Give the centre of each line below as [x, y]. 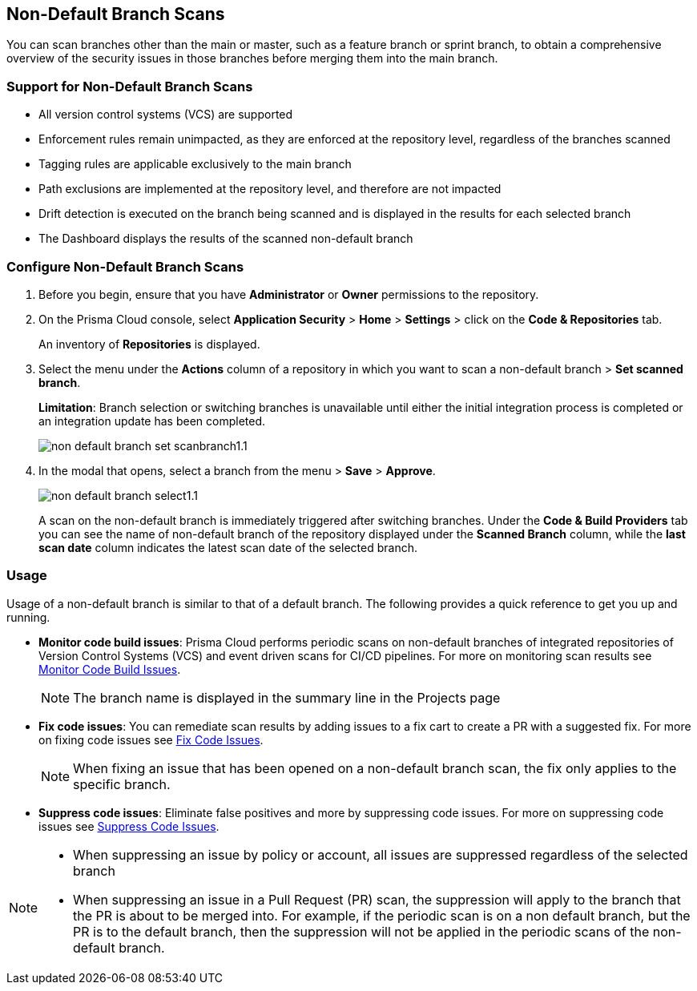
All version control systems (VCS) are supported [166, 115]
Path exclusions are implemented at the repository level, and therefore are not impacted [270, 189]
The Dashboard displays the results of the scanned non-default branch [226, 239]
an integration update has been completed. [152, 421]
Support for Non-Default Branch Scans [130, 86]
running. [28, 617]
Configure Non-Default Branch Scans [125, 266]
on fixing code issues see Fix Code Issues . [151, 739]
